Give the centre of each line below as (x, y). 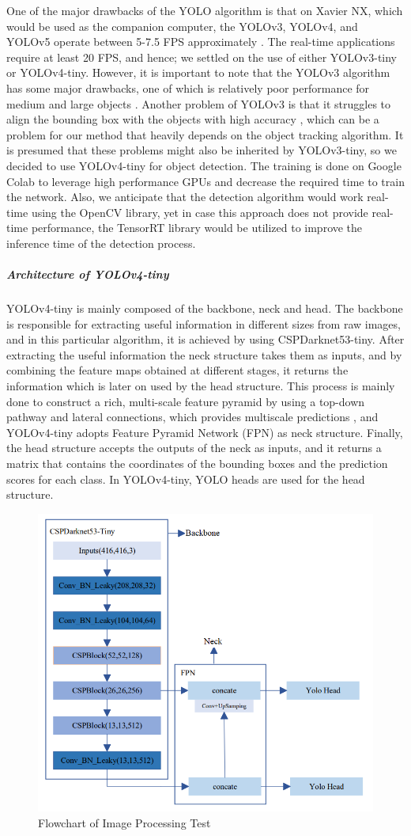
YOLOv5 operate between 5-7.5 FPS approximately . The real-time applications (201, 42)
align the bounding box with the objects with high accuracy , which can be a (193, 119)
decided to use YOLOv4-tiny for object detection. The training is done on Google (204, 165)
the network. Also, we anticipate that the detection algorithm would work (185, 197)
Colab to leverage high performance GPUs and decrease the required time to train (205, 181)
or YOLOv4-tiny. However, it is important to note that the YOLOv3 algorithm (198, 72)
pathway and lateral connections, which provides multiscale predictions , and (192, 417)
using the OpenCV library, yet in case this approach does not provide (200, 212)
